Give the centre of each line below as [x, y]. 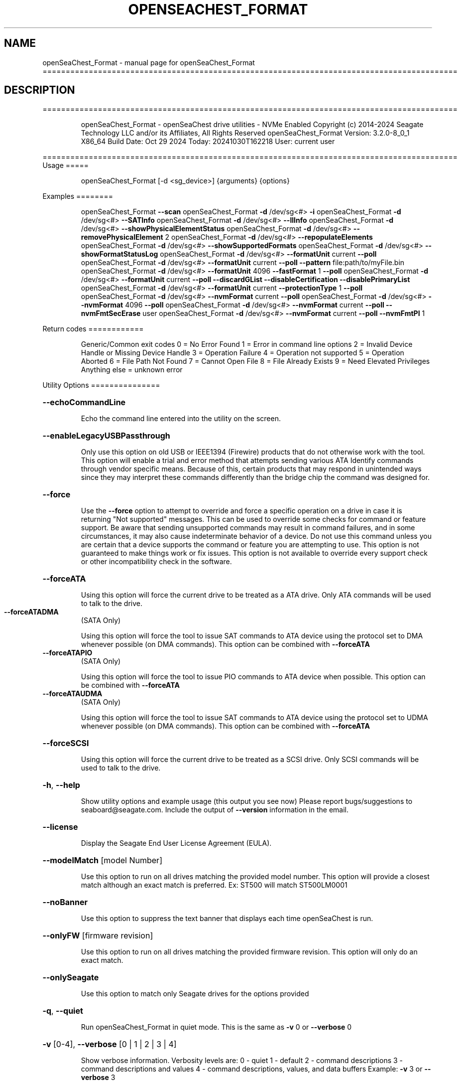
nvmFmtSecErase [111, 313]
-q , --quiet [63, 1011]
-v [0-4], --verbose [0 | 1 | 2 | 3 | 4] [110, 1044]
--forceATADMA [31, 612]
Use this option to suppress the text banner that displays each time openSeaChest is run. [227, 919]
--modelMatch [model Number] [102, 860]
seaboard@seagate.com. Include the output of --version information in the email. [215, 810]
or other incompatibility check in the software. [156, 562]
